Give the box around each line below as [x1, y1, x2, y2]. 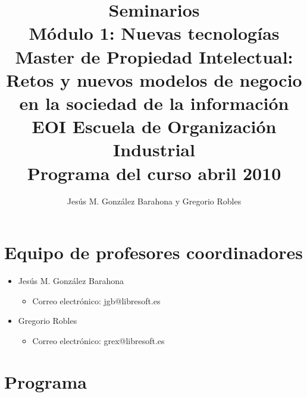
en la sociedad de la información [19, 90, 289, 115]
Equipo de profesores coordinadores [4, 240, 303, 264]
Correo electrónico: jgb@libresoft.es [32, 294, 161, 307]
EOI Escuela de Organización [32, 114, 277, 138]
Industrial [113, 137, 195, 162]
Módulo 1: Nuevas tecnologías [29, 21, 280, 45]
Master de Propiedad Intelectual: [15, 44, 293, 68]
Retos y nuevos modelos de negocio [6, 67, 302, 92]
